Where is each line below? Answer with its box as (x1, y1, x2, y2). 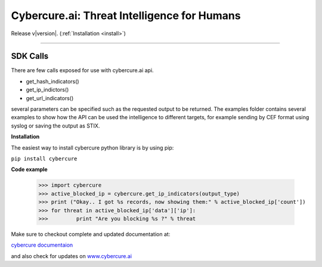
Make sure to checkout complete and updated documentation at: (11, 230, 171, 238)
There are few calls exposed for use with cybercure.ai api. (11, 67, 154, 74)
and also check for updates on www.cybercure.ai (11, 252, 132, 259)
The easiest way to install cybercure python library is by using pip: (11, 144, 174, 151)
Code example (11, 166, 48, 173)
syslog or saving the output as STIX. (11, 122, 100, 129)
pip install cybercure (11, 155, 78, 162)
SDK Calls (11, 51, 49, 61)
